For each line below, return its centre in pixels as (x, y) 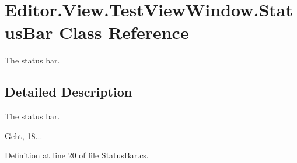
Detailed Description (69, 92)
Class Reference (124, 32)
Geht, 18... (24, 135)
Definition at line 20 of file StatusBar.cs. (77, 155)
